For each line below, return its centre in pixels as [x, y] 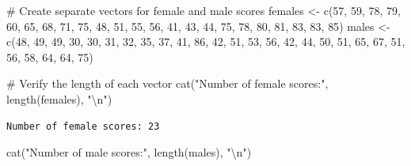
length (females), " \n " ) [59, 98]
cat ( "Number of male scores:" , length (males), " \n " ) [129, 152]
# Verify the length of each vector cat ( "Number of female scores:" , [167, 83]
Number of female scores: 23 [83, 126]
